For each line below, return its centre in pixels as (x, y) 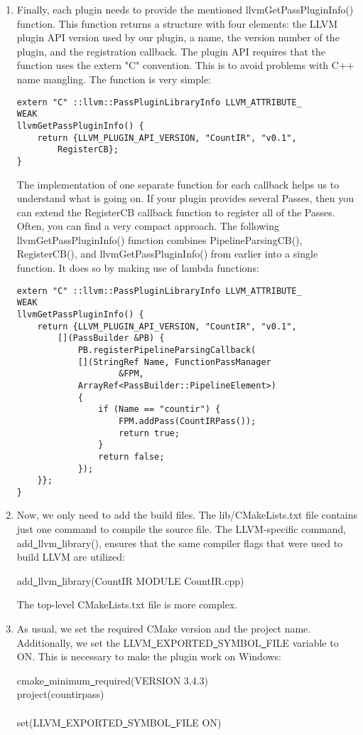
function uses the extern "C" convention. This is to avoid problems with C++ (185, 65)
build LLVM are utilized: (71, 557)
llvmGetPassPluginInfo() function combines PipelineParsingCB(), (159, 239)
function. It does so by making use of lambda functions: (138, 268)
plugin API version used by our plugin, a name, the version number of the (178, 37)
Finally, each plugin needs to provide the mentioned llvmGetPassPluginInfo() (185, 9)
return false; (131, 456)
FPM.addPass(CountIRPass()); (187, 421)
